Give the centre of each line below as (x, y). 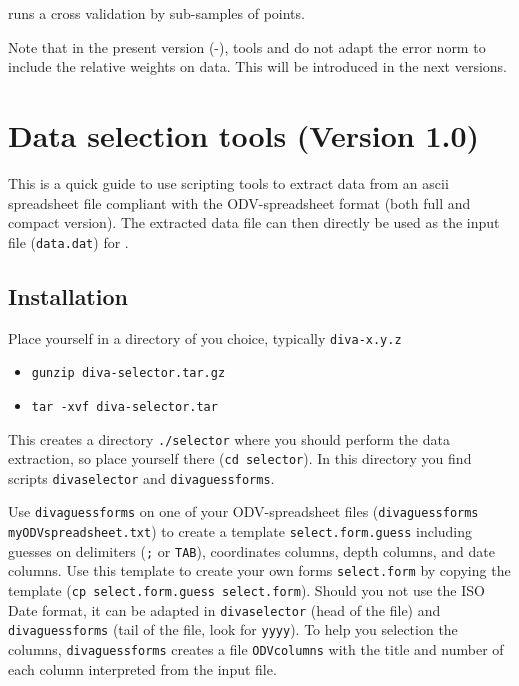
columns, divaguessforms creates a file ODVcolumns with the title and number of (256, 649)
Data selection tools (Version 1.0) (244, 134)
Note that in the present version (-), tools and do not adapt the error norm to (247, 46)
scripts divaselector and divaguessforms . (141, 477)
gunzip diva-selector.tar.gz (128, 373)
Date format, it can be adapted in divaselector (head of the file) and (224, 609)
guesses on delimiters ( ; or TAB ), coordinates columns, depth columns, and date (252, 550)
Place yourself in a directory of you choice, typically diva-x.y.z (205, 337)
